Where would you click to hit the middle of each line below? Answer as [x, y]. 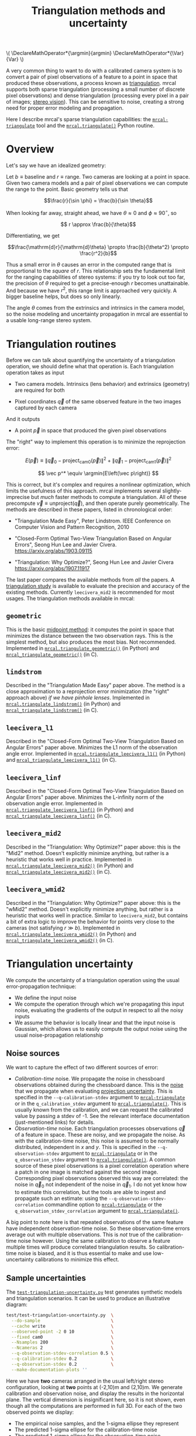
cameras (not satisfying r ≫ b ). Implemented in [63, 928]
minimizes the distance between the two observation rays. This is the [90, 635]
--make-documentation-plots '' [49, 1370]
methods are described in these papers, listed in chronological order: [89, 509]
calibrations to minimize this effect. [77, 1260]
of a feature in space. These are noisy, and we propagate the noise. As [100, 1135]
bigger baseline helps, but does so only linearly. [64, 296]
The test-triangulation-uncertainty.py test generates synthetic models [94, 1292]
